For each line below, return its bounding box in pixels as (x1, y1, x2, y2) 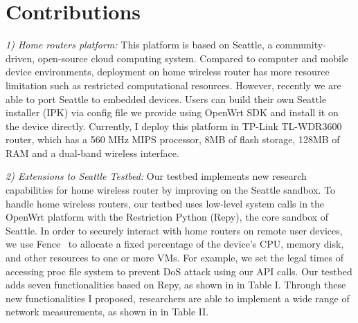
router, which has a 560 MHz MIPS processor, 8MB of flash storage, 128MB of (6, 132, 340, 147)
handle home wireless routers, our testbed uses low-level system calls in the (6, 196, 325, 210)
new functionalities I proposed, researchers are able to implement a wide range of (6, 290, 350, 305)
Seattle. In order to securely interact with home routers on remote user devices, (6, 223, 343, 237)
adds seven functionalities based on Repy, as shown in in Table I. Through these (6, 277, 346, 292)
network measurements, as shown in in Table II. (6, 304, 209, 319)
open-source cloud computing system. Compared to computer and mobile (37, 50, 349, 65)
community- (276, 37, 326, 52)
